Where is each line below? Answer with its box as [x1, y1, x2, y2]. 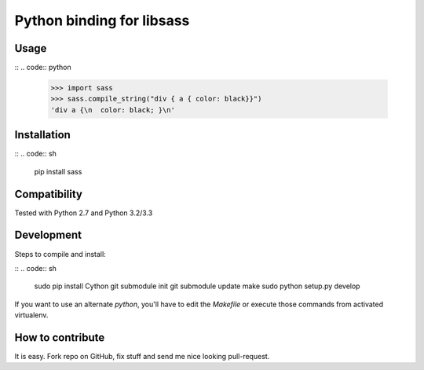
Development [14, 229, 82, 242]
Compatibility [14, 187, 82, 200]
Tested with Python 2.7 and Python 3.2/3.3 [14, 208, 153, 218]
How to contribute [14, 331, 105, 344]
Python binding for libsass [14, 12, 190, 29]
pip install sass [34, 167, 82, 176]
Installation [14, 128, 71, 141]
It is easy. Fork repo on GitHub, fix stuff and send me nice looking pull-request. [14, 352, 270, 361]
